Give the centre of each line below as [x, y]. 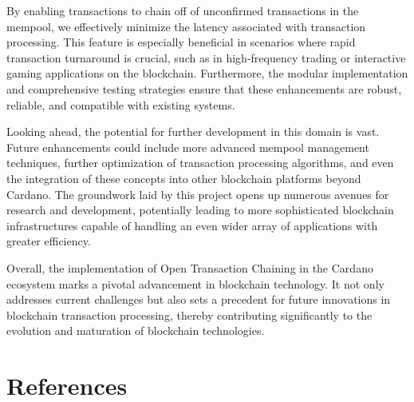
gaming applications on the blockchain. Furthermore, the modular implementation [207, 73]
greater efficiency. [49, 241]
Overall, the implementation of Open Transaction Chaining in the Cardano [190, 267]
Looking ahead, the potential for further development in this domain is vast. [193, 131]
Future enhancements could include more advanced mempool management [188, 147]
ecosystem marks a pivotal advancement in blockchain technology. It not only [195, 283]
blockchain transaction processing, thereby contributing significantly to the [189, 314]
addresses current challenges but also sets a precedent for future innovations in [199, 299]
